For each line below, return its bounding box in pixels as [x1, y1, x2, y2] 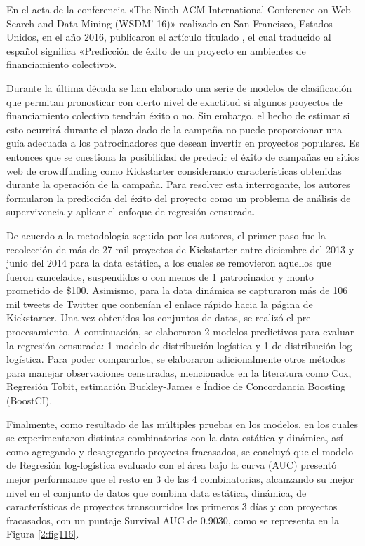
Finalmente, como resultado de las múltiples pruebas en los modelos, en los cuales [6, 416, 358, 431]
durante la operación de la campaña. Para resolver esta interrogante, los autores [6, 177, 350, 192]
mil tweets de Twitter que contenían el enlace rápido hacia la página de [6, 296, 313, 311]
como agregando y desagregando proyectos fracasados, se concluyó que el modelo [6, 444, 353, 458]
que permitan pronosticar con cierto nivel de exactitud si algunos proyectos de [6, 94, 343, 109]
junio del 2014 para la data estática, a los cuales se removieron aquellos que [6, 255, 331, 270]
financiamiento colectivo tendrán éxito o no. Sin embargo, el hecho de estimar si [6, 108, 350, 123]
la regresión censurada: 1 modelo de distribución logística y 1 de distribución [6, 338, 336, 352]
